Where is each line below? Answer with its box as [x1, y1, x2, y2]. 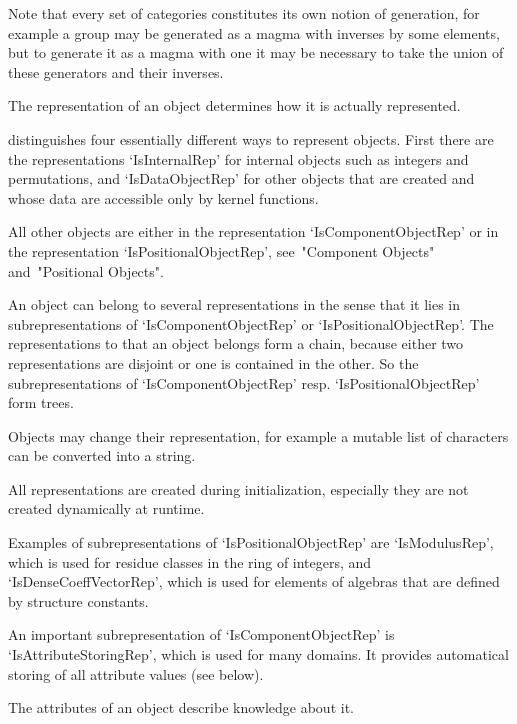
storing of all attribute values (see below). [8, 663, 264, 684]
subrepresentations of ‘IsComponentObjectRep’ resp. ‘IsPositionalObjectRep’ [8, 372, 480, 393]
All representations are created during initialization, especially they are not [8, 478, 469, 499]
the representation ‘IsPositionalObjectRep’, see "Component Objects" [8, 240, 435, 261]
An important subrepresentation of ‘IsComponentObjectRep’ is [8, 624, 395, 645]
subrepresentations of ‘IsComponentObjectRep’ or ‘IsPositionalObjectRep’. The [8, 313, 494, 334]
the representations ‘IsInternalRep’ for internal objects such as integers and [8, 148, 469, 169]
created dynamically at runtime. [8, 498, 205, 519]
